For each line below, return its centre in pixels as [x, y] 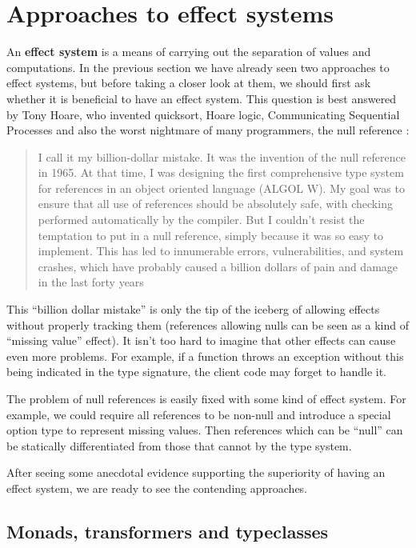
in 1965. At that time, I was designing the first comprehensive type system [221, 172]
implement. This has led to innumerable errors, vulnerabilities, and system [221, 251]
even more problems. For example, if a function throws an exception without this [205, 356]
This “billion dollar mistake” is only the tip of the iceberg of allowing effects [193, 309]
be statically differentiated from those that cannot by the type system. [179, 445]
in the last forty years [91, 282]
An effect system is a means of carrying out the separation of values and [189, 52]
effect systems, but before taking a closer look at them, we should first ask [189, 83]
